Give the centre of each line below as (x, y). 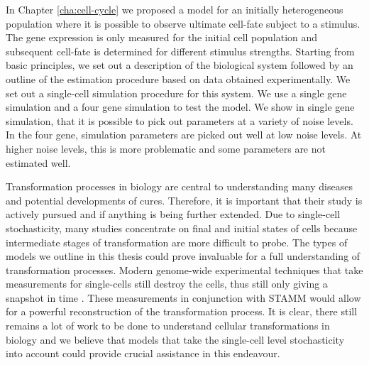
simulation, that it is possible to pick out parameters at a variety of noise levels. (180, 120)
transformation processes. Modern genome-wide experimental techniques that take (184, 269)
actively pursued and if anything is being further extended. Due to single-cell (173, 214)
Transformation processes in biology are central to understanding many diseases (179, 186)
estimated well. (38, 162)
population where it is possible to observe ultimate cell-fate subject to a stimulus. (183, 23)
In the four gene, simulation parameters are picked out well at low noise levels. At (184, 135)
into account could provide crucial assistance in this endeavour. (143, 353)
